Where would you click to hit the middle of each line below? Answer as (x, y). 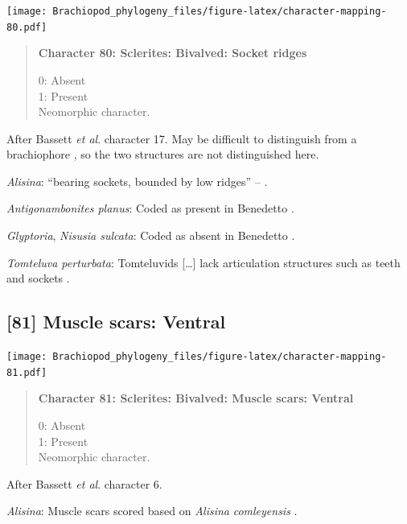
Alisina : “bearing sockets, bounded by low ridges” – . (137, 181)
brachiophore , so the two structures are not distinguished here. (163, 154)
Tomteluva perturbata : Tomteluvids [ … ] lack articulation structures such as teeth (203, 262)
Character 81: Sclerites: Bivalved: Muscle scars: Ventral (196, 398)
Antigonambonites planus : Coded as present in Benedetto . (150, 208)
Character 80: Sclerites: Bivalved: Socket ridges (173, 53)
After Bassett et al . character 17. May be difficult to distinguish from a (182, 138)
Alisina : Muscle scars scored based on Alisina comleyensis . (152, 511)
